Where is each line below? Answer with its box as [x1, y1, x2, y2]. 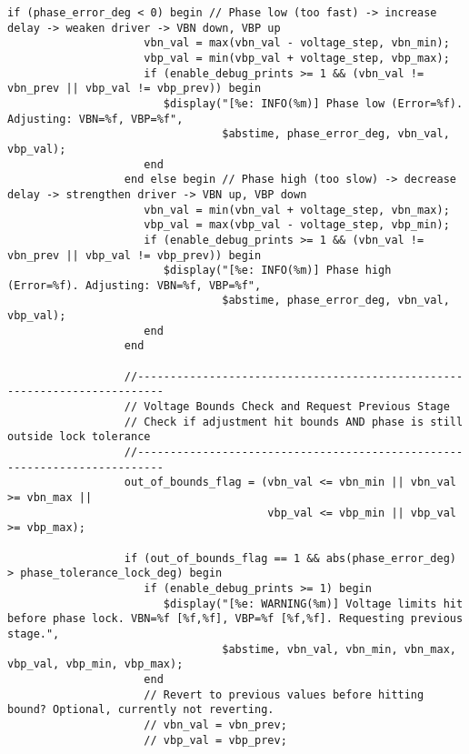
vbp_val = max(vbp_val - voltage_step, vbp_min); [144, 218, 450, 232]
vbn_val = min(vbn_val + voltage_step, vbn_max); [144, 203, 450, 216]
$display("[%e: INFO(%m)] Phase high [163, 264, 392, 277]
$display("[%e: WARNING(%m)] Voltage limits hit [163, 597, 464, 610]
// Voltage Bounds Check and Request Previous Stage [124, 400, 450, 414]
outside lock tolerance [7, 430, 151, 444]
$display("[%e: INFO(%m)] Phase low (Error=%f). [163, 96, 464, 110]
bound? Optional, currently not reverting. [7, 703, 274, 717]
